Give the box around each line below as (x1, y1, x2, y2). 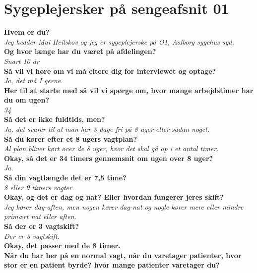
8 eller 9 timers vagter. (4, 182, 74, 192)
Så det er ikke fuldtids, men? (4, 114, 105, 124)
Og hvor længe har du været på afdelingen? (4, 46, 156, 56)
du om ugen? (4, 95, 49, 105)
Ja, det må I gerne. (4, 75, 63, 86)
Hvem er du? (4, 27, 50, 37)
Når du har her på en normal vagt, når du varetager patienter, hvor (4, 250, 242, 260)
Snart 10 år (4, 55, 39, 66)
